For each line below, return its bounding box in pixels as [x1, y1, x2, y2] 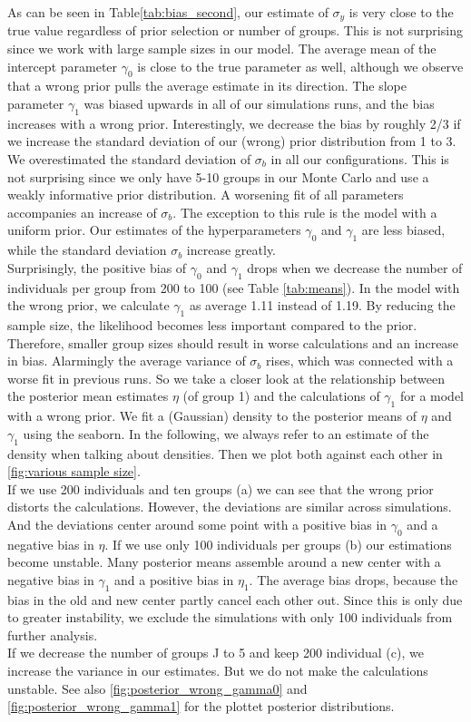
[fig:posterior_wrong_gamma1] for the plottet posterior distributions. [7, 697, 395, 716]
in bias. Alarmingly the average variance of [7, 351, 246, 370]
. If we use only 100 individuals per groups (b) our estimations [104, 534, 452, 553]
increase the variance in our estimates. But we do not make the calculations [7, 661, 428, 680]
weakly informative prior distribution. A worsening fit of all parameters [7, 185, 404, 204]
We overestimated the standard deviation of [7, 150, 251, 169]
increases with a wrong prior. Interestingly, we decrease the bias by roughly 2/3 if [7, 113, 461, 132]
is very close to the [348, 3, 454, 21]
